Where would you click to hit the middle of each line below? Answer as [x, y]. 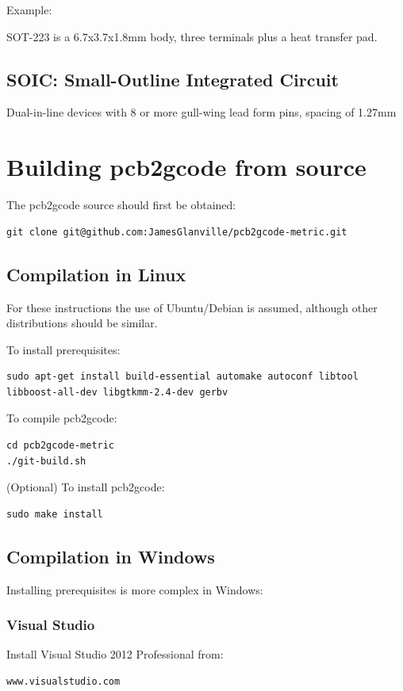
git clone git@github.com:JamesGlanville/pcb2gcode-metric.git [177, 232]
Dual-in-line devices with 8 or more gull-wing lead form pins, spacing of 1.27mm [201, 112]
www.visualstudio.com [63, 682]
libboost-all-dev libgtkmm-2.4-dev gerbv [117, 392]
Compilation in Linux [96, 274]
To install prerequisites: [63, 349]
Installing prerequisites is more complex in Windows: [135, 589]
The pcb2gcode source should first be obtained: [121, 205]
